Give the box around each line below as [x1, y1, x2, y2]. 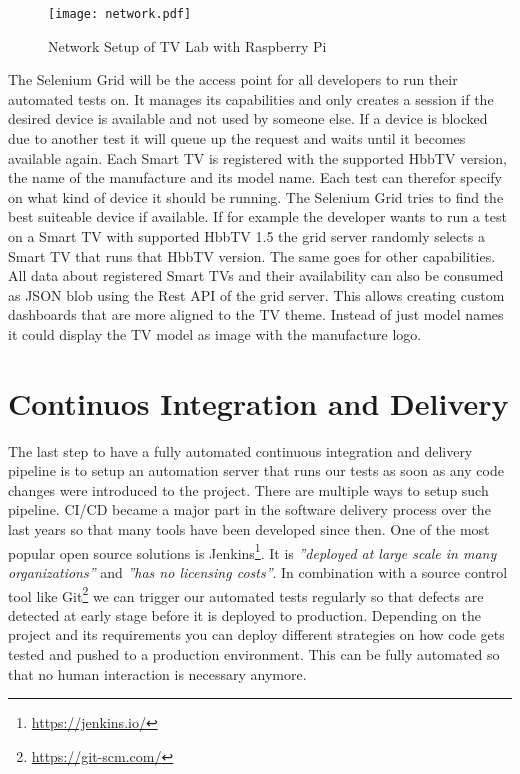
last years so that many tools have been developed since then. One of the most [8, 519, 490, 540]
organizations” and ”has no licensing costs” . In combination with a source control [8, 561, 508, 582]
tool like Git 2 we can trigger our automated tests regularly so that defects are [8, 582, 484, 606]
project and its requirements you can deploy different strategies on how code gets [8, 624, 505, 645]
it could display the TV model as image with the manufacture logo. [8, 323, 422, 344]
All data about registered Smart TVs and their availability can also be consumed [8, 265, 504, 286]
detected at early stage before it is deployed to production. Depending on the [8, 604, 481, 625]
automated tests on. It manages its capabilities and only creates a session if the [8, 88, 494, 109]
